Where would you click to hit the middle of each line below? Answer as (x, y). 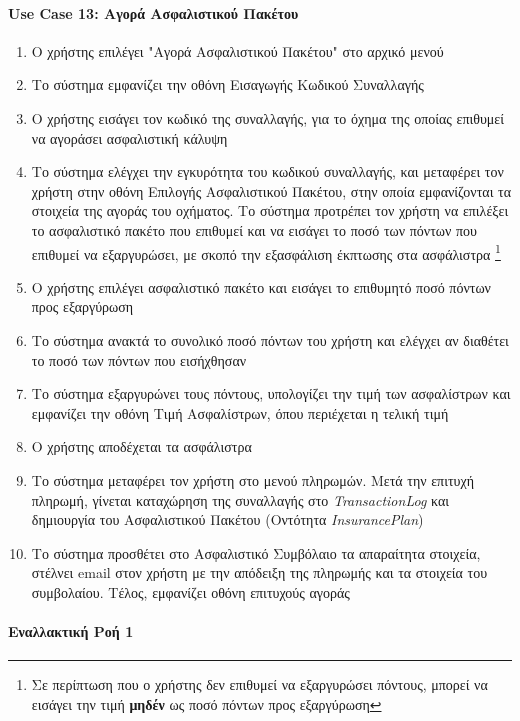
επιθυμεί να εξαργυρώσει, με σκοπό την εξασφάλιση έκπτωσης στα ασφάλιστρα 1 (266, 252)
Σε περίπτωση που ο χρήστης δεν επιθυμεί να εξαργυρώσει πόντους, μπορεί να (259, 684)
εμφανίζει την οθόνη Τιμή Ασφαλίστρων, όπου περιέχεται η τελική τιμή (240, 412)
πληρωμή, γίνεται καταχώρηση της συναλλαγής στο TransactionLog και (240, 499)
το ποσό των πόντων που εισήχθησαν (139, 359)
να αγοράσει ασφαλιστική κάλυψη (129, 137)
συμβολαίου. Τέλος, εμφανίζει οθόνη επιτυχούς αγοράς (190, 591)
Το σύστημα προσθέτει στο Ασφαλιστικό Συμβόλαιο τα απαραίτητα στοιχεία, (256, 552)
